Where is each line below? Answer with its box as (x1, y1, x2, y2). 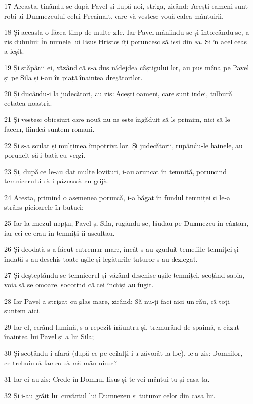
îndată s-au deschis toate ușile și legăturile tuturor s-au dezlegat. (4, 253, 198, 263)
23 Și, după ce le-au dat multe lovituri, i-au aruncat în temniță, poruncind (4, 166, 227, 176)
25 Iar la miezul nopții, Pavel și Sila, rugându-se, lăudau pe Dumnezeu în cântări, (4, 218, 249, 228)
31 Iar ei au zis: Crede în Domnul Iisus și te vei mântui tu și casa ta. (4, 374, 210, 384)
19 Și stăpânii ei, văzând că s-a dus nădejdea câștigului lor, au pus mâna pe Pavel (4, 62, 249, 72)
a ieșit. (4, 46, 24, 56)
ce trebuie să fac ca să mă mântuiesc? (4, 357, 117, 367)
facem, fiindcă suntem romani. (4, 123, 95, 134)
